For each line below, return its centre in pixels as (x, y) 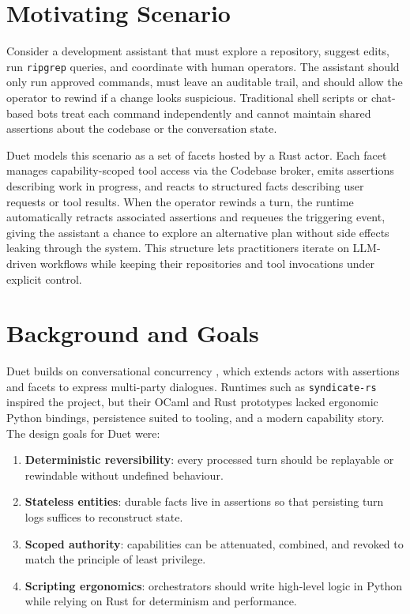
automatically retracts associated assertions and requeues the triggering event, (196, 217)
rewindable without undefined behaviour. (124, 475)
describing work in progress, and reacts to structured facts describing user (185, 185)
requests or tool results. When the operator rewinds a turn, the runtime (180, 201)
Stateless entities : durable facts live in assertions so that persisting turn (204, 501)
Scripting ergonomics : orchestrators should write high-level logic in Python (214, 585)
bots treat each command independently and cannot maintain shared (204, 113)
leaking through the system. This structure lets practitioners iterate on (178, 248)
